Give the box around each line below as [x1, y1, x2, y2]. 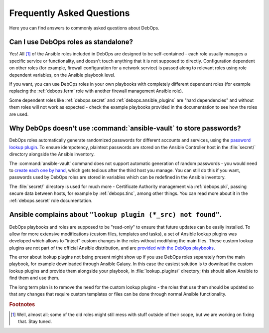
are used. [9, 111, 29, 117]
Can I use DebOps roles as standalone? [9, 38, 133, 46]
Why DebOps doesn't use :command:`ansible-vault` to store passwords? [9, 124, 241, 133]
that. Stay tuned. [18, 319, 52, 325]
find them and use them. [9, 275, 60, 281]
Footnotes [9, 301, 35, 308]
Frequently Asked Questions [9, 7, 130, 18]
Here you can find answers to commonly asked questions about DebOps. [9, 25, 159, 31]
